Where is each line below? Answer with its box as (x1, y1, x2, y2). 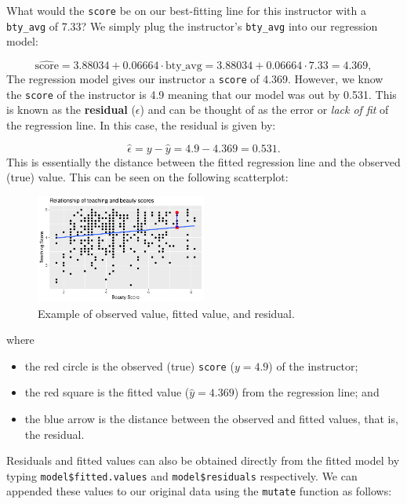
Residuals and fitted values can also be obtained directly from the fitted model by (6, 452, 400, 469)
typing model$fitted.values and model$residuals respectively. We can (6, 467, 358, 484)
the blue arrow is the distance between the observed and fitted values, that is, (24, 410, 398, 426)
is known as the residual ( (6, 101, 136, 118)
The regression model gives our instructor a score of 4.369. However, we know (6, 71, 383, 87)
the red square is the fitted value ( (24, 384, 190, 400)
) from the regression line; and (234, 384, 380, 400)
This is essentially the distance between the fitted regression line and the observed (6, 153, 401, 170)
